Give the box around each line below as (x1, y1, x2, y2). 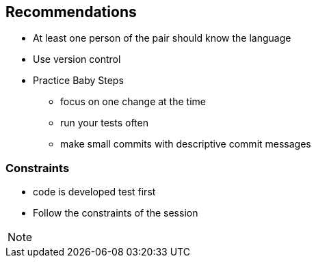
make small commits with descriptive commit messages (60, 138, 311, 150)
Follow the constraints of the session (33, 207, 198, 219)
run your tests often (60, 117, 148, 129)
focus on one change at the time (60, 96, 206, 108)
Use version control (33, 53, 121, 66)
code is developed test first (33, 186, 156, 198)
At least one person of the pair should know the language (33, 32, 291, 44)
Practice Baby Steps (33, 74, 124, 87)
